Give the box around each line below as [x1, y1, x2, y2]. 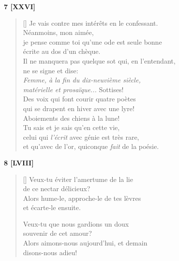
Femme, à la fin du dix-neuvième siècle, [23, 75, 141, 85]
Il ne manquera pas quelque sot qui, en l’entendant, [23, 55, 176, 65]
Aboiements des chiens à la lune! [23, 113, 120, 123]
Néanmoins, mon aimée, [23, 27, 94, 37]
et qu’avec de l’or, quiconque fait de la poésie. [23, 141, 159, 151]
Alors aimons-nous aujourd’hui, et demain [23, 238, 148, 248]
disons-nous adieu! [23, 247, 77, 257]
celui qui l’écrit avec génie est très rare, [23, 131, 139, 142]
